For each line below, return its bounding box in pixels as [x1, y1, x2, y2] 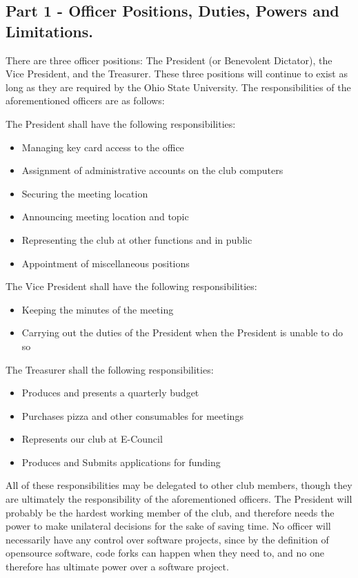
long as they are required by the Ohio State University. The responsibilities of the [6, 79, 351, 94]
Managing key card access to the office [21, 139, 184, 154]
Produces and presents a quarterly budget [21, 385, 199, 400]
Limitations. [6, 20, 93, 41]
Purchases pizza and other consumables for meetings [21, 408, 243, 423]
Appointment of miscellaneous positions [21, 256, 190, 270]
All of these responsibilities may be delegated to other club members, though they [6, 478, 352, 492]
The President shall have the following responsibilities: [6, 116, 236, 131]
